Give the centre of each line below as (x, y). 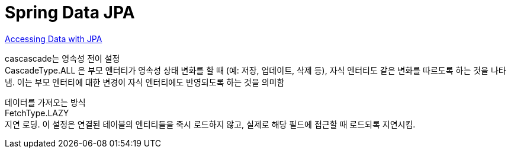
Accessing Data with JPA (54, 39)
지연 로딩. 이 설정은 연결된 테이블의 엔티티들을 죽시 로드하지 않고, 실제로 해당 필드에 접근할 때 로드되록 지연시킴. (210, 124)
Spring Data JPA (70, 12)
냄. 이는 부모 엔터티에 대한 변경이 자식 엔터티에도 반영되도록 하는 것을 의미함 (145, 82)
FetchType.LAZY (37, 113)
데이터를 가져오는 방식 (45, 102)
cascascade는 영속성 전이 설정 (62, 58)
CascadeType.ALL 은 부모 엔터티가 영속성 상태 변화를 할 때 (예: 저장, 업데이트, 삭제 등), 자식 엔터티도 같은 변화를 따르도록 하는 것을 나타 (255, 70)
